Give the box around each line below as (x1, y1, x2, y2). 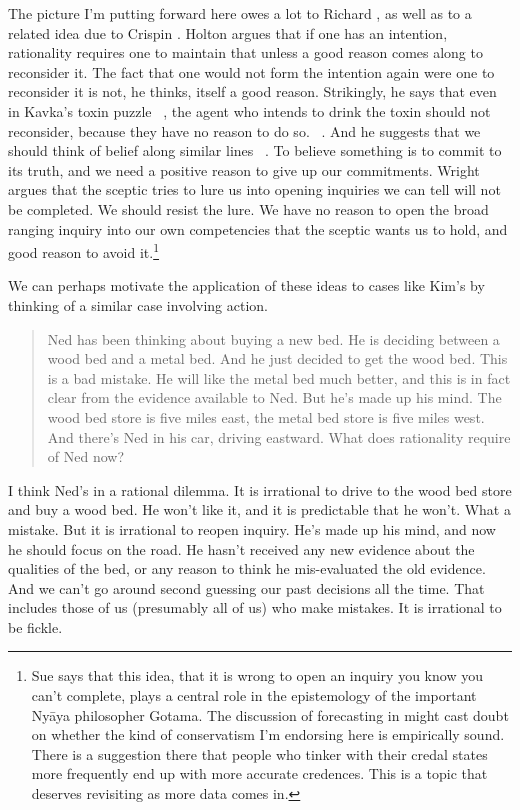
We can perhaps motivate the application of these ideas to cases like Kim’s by (8, 275, 485, 296)
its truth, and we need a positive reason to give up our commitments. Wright (8, 159, 480, 180)
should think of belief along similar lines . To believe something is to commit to (8, 140, 502, 161)
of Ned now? (47, 446, 125, 467)
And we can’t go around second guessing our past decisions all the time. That (8, 577, 485, 598)
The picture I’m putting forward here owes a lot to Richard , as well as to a (8, 3, 472, 23)
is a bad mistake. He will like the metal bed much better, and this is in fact (47, 367, 511, 388)
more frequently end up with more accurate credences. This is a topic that (31, 763, 488, 784)
